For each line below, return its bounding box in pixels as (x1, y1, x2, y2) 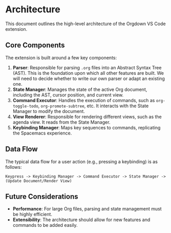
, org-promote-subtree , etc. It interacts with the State (38, 103, 149, 109)
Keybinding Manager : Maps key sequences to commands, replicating (12, 124, 161, 130)
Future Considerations (5, 192, 78, 201)
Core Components (5, 41, 65, 50)
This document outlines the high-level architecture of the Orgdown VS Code (5, 21, 166, 27)
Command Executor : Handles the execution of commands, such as (12, 97, 155, 103)
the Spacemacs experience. (12, 130, 72, 136)
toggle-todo (12, 104, 38, 109)
